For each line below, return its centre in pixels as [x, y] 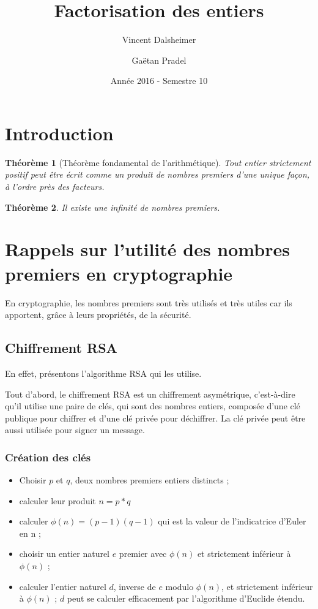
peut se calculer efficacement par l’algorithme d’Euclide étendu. [186, 598]
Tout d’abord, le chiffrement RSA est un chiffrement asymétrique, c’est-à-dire [150, 394]
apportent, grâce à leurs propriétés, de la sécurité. [98, 315]
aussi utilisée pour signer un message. [75, 430]
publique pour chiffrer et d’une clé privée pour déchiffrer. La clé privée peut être [155, 418]
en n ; [30, 533]
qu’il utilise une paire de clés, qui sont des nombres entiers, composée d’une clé [153, 406]
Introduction [59, 133]
